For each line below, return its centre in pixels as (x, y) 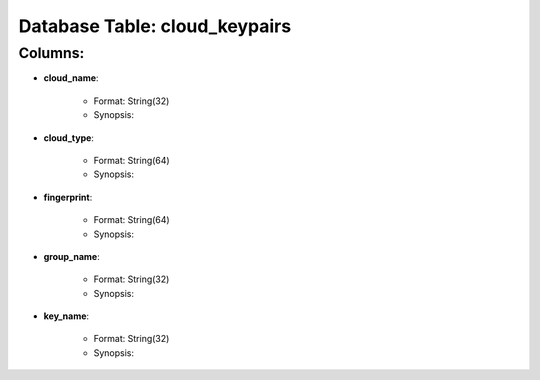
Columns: (51, 53)
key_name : (66, 316)
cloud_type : (69, 137)
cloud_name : (71, 78)
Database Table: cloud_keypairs (155, 26)
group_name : (71, 256)
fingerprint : (68, 197)
